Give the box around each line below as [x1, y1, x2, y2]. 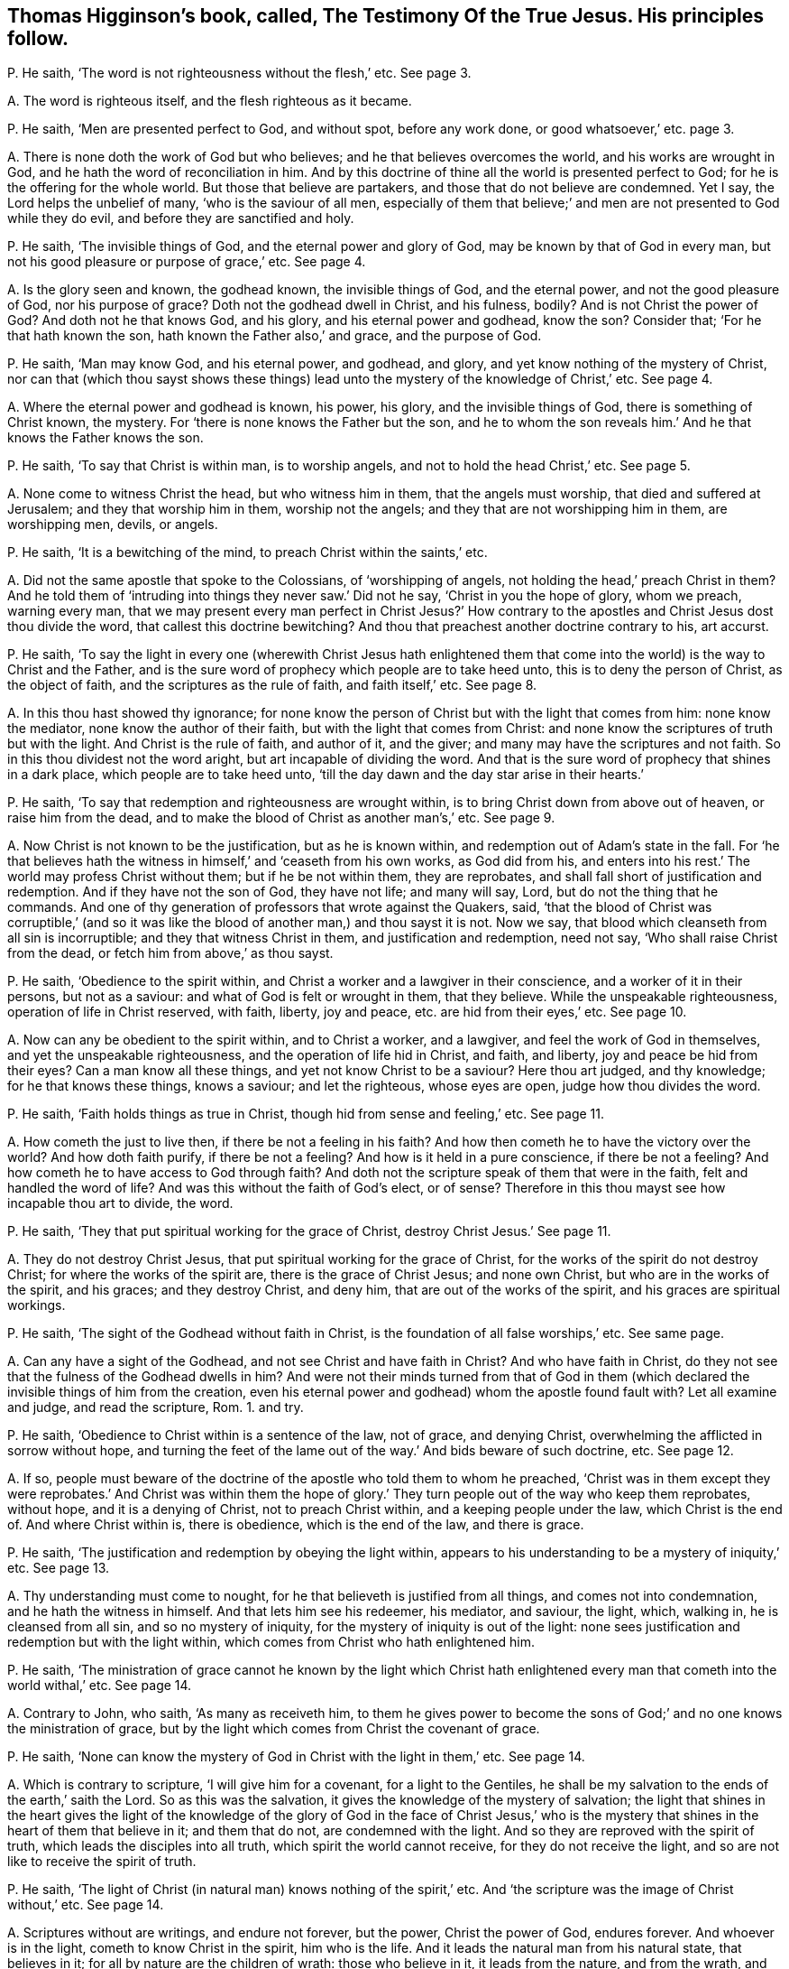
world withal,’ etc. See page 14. [7, 1677, 192, 1694]
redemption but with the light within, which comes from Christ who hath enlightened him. [7, 1634, 535, 1650]
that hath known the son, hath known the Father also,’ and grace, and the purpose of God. [7, 328, 542, 344]
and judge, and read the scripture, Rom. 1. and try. [7, 1399, 304, 1416]
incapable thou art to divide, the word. [7, 1195, 234, 1212]
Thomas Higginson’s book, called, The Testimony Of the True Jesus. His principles [7, 5, 764, 27]
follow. [7, 27, 69, 50]
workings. [7, 1297, 66, 1314]
